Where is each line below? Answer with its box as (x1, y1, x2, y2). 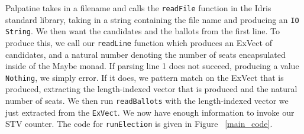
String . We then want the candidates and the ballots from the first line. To (5, 25, 280, 37)
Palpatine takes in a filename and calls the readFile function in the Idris (5, 2, 271, 14)
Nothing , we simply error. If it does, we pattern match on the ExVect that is (5, 71, 284, 83)
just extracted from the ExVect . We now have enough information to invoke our (5, 106, 295, 118)
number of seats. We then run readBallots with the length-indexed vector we (5, 94, 289, 107)
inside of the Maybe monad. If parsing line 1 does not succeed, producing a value (5, 60, 299, 72)
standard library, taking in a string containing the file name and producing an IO (5, 13, 299, 25)
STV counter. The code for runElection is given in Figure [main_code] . (5, 117, 273, 130)
